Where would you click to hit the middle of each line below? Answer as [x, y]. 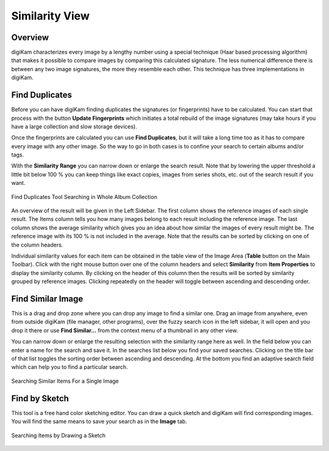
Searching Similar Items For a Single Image [65, 381]
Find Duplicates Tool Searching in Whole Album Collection [84, 197]
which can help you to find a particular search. [69, 367]
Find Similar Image [47, 299]
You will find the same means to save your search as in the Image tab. [99, 421]
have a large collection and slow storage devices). [74, 126]
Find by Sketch [40, 398]
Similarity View [50, 16]
